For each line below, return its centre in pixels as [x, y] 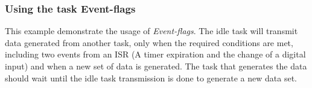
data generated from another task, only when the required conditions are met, [149, 42]
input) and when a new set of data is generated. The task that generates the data [156, 66]
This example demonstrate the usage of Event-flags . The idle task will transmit [151, 31]
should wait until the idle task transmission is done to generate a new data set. [151, 78]
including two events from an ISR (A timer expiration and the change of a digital [155, 54]
